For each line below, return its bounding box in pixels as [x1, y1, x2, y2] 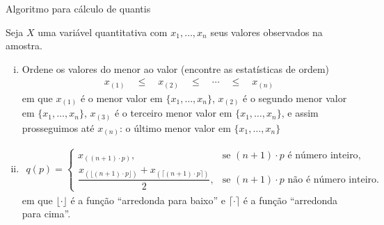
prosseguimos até [22, 120, 95, 135]
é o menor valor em [80, 90, 163, 105]
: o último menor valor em [119, 120, 231, 135]
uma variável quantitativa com [38, 24, 168, 39]
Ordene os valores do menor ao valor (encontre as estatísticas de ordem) [22, 61, 330, 76]
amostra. [6, 38, 43, 53]
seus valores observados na [210, 24, 323, 39]
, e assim [281, 106, 319, 120]
